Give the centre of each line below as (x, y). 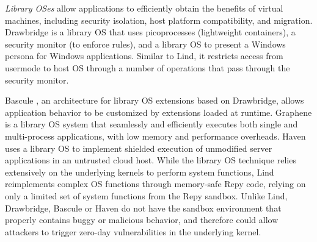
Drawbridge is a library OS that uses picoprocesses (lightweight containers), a (150, 32)
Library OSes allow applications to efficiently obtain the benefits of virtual (144, 8)
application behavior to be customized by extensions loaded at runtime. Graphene (158, 112)
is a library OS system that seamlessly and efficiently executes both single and (151, 124)
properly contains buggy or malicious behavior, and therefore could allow (142, 220)
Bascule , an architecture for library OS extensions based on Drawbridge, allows (155, 100)
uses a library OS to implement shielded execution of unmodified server (139, 148)
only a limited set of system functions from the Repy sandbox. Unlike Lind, (146, 195)
